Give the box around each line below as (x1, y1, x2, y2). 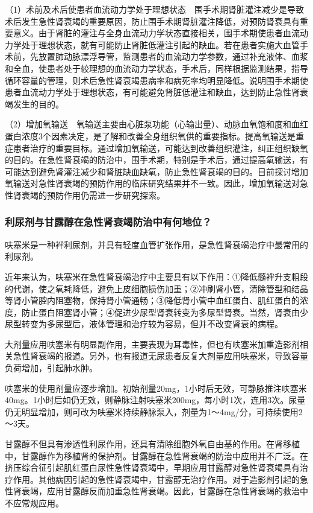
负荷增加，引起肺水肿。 (5, 362, 98, 374)
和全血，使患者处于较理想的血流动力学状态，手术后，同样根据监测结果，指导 (5, 62, 308, 74)
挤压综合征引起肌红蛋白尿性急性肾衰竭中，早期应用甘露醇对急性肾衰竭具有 (5, 461, 300, 474)
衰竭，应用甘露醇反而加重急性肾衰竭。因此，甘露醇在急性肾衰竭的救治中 (21, 485, 308, 497)
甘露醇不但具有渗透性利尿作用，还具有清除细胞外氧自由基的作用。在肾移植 (5, 438, 300, 450)
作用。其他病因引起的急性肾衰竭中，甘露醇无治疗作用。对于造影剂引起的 (13, 473, 300, 485)
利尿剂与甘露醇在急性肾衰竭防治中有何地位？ (5, 214, 212, 229)
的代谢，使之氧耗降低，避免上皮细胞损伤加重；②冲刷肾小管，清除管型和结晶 (5, 282, 308, 295)
